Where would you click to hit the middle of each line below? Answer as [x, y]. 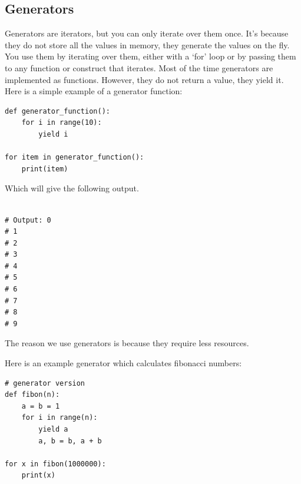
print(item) [45, 169]
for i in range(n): [59, 418]
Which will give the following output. [72, 188]
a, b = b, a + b [70, 441]
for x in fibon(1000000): [55, 464]
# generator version [45, 383]
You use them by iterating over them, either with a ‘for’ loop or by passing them [150, 56]
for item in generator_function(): [75, 158]
